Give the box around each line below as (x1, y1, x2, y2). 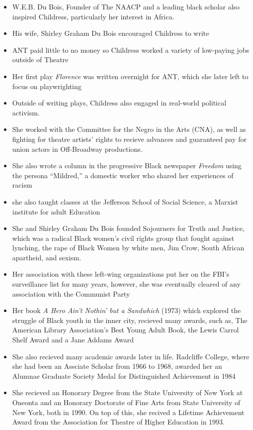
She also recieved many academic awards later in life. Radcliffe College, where (12, 351, 250, 361)
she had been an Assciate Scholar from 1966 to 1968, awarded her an (12, 361, 222, 371)
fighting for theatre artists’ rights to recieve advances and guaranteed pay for (12, 133, 247, 144)
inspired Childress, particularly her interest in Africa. (12, 11, 174, 21)
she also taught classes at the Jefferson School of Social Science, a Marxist (12, 196, 238, 207)
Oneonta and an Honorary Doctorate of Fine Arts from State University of (12, 397, 241, 407)
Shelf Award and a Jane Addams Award (12, 334, 134, 345)
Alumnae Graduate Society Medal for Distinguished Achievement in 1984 (12, 370, 236, 381)
